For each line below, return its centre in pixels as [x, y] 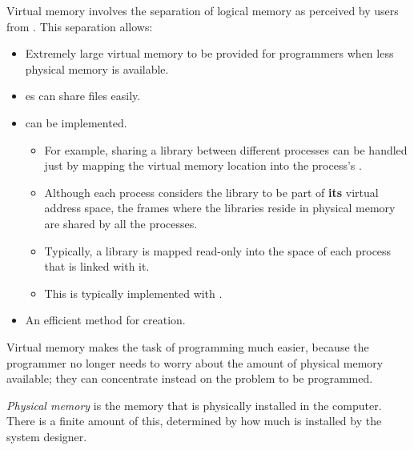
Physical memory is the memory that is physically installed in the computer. [194, 405]
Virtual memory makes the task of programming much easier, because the [188, 346]
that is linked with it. [97, 266]
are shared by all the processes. [121, 223]
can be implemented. [76, 122]
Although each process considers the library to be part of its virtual [211, 192]
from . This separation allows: [80, 26]
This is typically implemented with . [133, 293]
